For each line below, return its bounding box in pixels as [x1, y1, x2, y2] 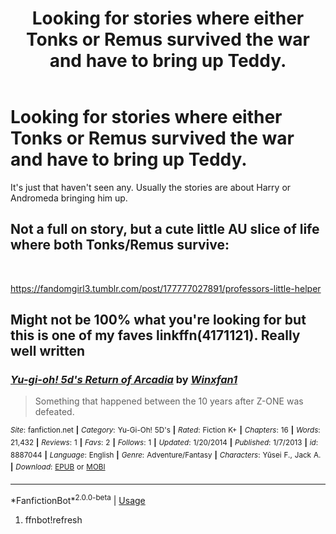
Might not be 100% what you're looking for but [10, 312, 307, 329]
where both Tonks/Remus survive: [10, 237, 230, 254]
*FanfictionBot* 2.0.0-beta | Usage [10, 493, 146, 506]
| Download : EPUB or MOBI [10, 462, 106, 472]
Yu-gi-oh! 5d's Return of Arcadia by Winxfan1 [10, 373, 238, 387]
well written [10, 343, 86, 360]
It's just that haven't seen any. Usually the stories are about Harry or [10, 181, 292, 193]
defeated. [34, 406, 75, 418]
